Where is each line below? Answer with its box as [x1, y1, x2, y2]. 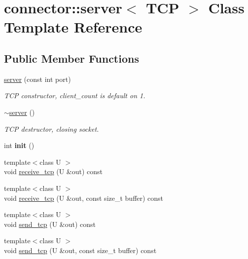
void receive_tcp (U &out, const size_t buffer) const [4, 192, 164, 203]
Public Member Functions [4, 50, 139, 66]
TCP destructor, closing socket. [4, 123, 99, 134]
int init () [4, 140, 35, 150]
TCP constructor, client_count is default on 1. [4, 90, 145, 101]
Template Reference [4, 17, 142, 37]
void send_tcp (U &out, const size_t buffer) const [4, 245, 157, 255]
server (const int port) [4, 74, 71, 84]
